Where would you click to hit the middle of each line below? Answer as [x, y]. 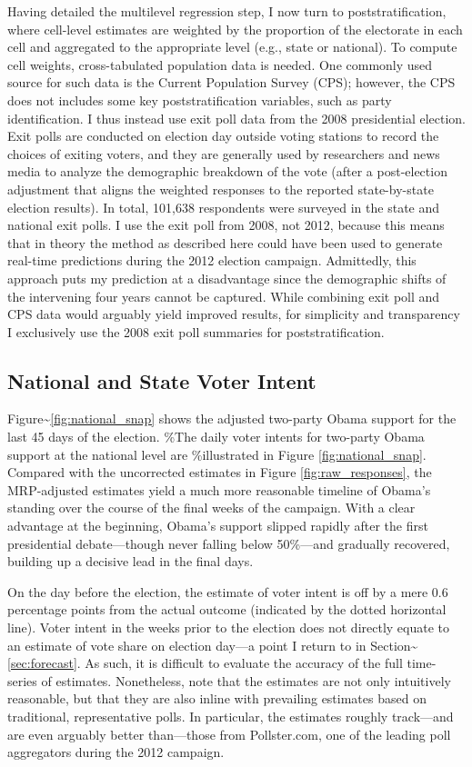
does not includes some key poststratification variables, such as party [200, 100]
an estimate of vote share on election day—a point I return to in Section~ [213, 645]
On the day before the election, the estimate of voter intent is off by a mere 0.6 [228, 591]
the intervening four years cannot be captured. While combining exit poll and [224, 296]
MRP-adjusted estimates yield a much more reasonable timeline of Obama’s [219, 489]
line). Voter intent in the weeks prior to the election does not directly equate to [229, 628]
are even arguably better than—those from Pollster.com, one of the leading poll [229, 734]
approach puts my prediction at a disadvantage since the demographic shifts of [227, 278]
